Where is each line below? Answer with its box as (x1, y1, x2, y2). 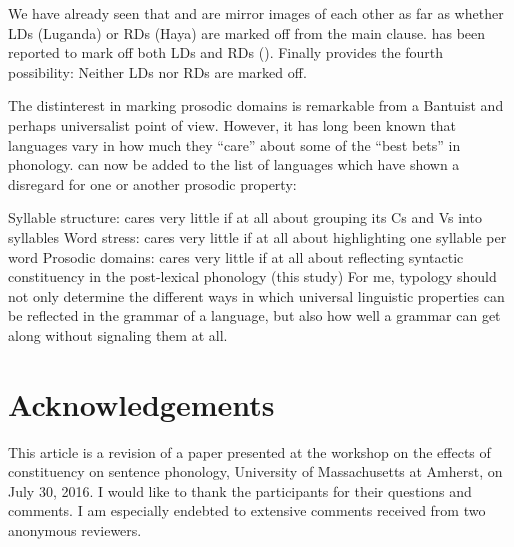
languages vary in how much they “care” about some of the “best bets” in (8, 134, 461, 155)
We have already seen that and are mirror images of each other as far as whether (8, 3, 504, 23)
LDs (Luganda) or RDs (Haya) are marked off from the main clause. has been (8, 22, 486, 43)
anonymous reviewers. (8, 520, 142, 540)
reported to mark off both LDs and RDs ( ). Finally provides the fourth (8, 42, 444, 63)
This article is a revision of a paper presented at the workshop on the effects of (8, 441, 491, 462)
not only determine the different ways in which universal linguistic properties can (8, 285, 505, 306)
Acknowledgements (8, 383, 275, 424)
